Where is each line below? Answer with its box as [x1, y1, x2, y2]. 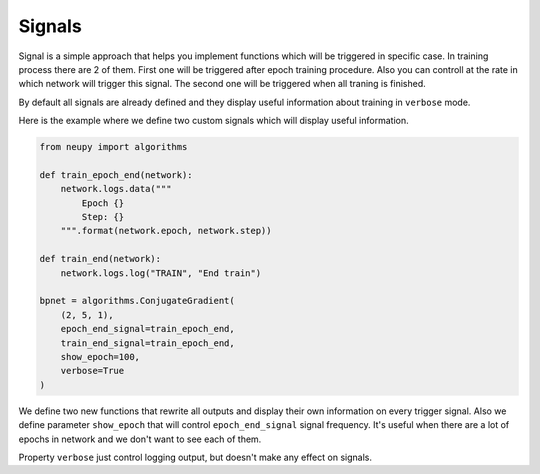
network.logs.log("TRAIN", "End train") [60, 267, 262, 279]
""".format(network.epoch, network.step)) [60, 225, 272, 237]
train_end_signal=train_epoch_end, [60, 337, 235, 349]
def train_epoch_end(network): [39, 169, 194, 180]
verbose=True [60, 365, 125, 377]
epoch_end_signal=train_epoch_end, [60, 323, 235, 335]
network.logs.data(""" [60, 183, 172, 195]
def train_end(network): [39, 253, 162, 265]
